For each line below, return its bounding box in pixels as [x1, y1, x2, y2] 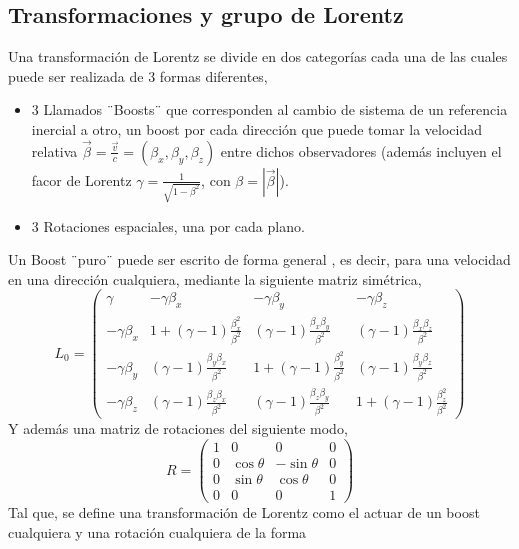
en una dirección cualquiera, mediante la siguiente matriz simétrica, [8, 268, 422, 289]
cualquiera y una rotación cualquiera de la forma [8, 521, 307, 542]
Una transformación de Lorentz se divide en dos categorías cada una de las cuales [8, 46, 508, 67]
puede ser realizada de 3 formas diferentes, [8, 65, 268, 86]
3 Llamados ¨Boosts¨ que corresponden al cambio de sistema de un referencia [31, 99, 508, 120]
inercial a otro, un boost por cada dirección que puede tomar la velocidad [31, 118, 483, 139]
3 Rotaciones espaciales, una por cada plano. [31, 215, 305, 236]
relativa [31, 140, 78, 161]
